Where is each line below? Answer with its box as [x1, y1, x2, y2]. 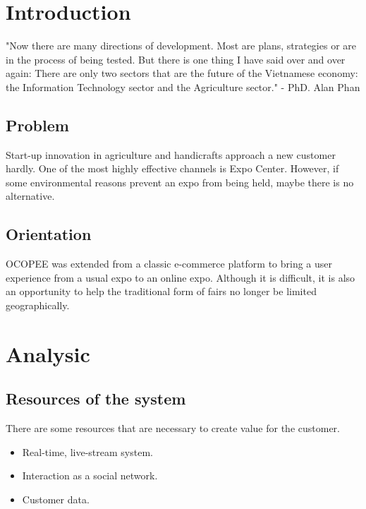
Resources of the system [6, 388, 186, 409]
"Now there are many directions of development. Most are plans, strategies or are [6, 38, 357, 53]
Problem [6, 114, 69, 136]
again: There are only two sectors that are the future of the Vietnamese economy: [6, 66, 358, 80]
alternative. [6, 188, 55, 203]
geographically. [6, 298, 70, 313]
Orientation [6, 223, 92, 245]
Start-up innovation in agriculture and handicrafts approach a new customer [6, 147, 336, 162]
